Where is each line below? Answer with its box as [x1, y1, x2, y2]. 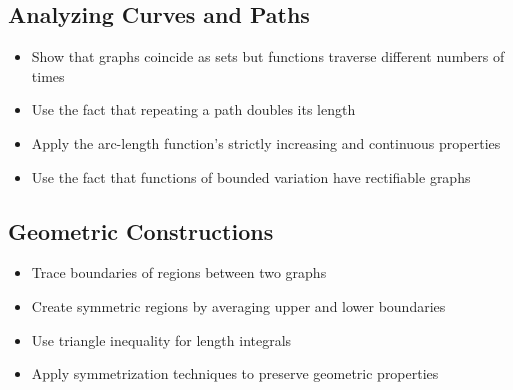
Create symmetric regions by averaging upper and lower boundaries [31, 295, 446, 316]
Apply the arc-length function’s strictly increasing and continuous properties [31, 132, 501, 153]
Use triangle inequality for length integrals [31, 329, 292, 350]
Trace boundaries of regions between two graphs [31, 262, 327, 283]
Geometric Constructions [8, 215, 274, 246]
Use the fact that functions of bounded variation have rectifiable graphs [31, 166, 471, 187]
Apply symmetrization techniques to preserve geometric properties [31, 363, 439, 384]
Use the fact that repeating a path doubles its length [31, 99, 356, 120]
